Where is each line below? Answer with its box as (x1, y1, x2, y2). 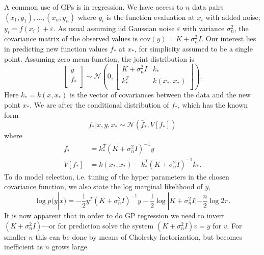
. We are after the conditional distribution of (30, 99, 169, 110)
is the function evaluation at (106, 11, 195, 22)
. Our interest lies (201, 33, 256, 44)
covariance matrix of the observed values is (4, 33, 138, 44)
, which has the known (177, 99, 248, 110)
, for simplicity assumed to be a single (134, 43, 253, 54)
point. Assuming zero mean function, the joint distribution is (4, 53, 194, 64)
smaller (4, 231, 27, 242)
